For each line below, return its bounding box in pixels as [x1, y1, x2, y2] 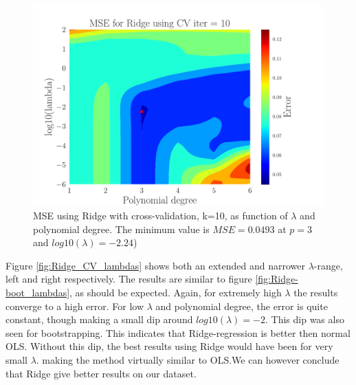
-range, [313, 258, 343, 272]
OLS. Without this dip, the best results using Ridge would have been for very [5, 339, 333, 353]
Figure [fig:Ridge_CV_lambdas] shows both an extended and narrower [5, 258, 305, 272]
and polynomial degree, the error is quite [155, 298, 328, 313]
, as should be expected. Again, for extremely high [69, 285, 282, 300]
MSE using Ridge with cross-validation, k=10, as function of [33, 208, 288, 223]
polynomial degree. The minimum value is [33, 221, 210, 236]
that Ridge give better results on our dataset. [5, 366, 197, 380]
